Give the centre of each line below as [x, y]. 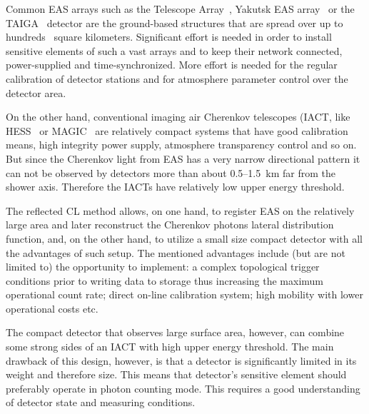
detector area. [36, 92]
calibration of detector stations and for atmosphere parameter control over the [177, 78]
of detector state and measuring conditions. [101, 402]
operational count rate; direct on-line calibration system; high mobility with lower [184, 294]
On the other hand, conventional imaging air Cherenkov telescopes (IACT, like [178, 117]
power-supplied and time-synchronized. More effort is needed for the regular [172, 65]
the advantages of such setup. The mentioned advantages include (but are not [176, 252]
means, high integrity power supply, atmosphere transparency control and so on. [181, 145]
